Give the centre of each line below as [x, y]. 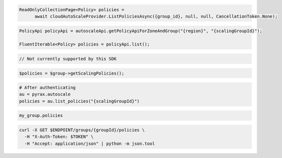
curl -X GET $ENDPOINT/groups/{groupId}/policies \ [82, 130]
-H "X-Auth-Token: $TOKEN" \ [59, 137]
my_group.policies [41, 116]
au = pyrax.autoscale [45, 94]
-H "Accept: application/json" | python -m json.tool [90, 143]
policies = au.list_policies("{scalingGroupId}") [79, 101]
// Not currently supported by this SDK [68, 59]
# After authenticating [48, 88]
